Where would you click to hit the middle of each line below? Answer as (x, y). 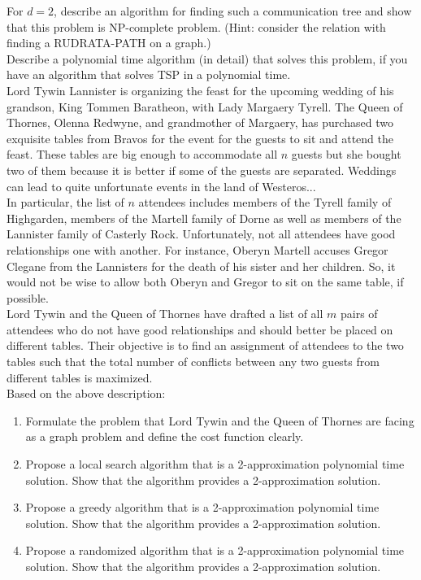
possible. (28, 297)
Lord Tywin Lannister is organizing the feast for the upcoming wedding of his (200, 90)
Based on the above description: (86, 393)
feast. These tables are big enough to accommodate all (142, 154)
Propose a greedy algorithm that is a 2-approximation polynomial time (202, 507)
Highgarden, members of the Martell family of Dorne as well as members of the (204, 218)
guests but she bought (346, 154)
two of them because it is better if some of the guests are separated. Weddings (202, 170)
